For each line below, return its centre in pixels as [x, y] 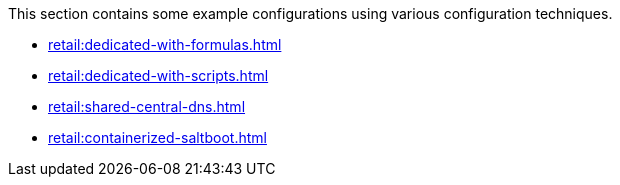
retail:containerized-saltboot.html [157, 137]
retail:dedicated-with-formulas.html [165, 44]
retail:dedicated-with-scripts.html [158, 75]
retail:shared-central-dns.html [147, 106]
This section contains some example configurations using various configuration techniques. [310, 13]
